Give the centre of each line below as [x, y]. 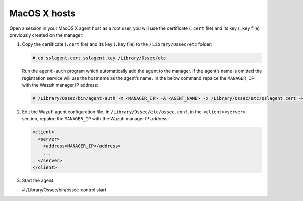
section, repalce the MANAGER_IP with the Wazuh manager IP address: [95, 119]
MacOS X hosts [42, 13]
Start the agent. [38, 181]
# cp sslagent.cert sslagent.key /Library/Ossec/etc [99, 58]
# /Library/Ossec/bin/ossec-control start [64, 190]
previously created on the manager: [46, 35]
